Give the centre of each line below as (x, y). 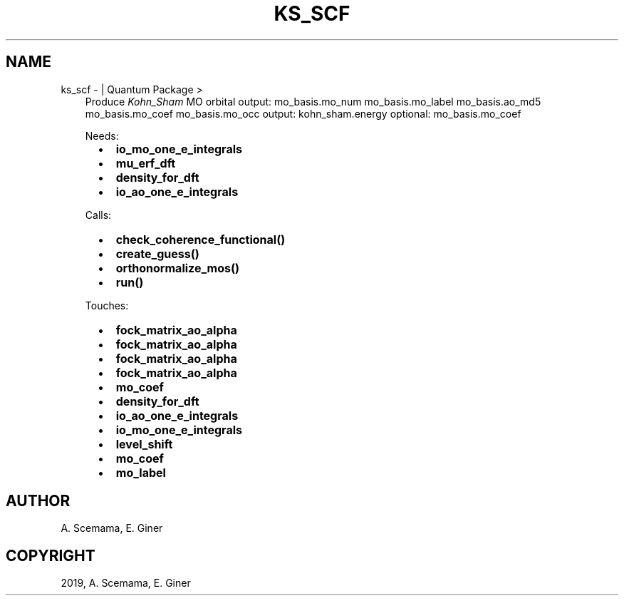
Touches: (107, 305)
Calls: (98, 215)
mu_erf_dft (146, 163)
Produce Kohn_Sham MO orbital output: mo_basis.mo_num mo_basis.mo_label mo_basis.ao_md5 (313, 101)
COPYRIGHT (51, 555)
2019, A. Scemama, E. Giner (126, 583)
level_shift (144, 444)
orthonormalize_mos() (178, 268)
